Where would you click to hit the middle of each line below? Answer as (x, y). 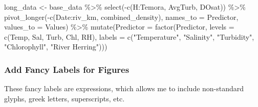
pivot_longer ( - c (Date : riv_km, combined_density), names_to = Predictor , (121, 17)
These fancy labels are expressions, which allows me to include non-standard (124, 88)
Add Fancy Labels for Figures (67, 69)
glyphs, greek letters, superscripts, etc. (64, 98)
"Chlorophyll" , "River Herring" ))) (56, 47)
